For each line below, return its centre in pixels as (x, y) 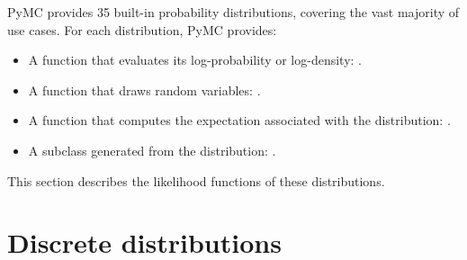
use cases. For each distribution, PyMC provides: (142, 29)
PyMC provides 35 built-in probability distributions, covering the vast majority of (233, 12)
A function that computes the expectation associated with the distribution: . (239, 120)
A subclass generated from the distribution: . (152, 150)
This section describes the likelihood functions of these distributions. (196, 180)
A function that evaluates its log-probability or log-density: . (195, 60)
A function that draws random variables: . (144, 90)
